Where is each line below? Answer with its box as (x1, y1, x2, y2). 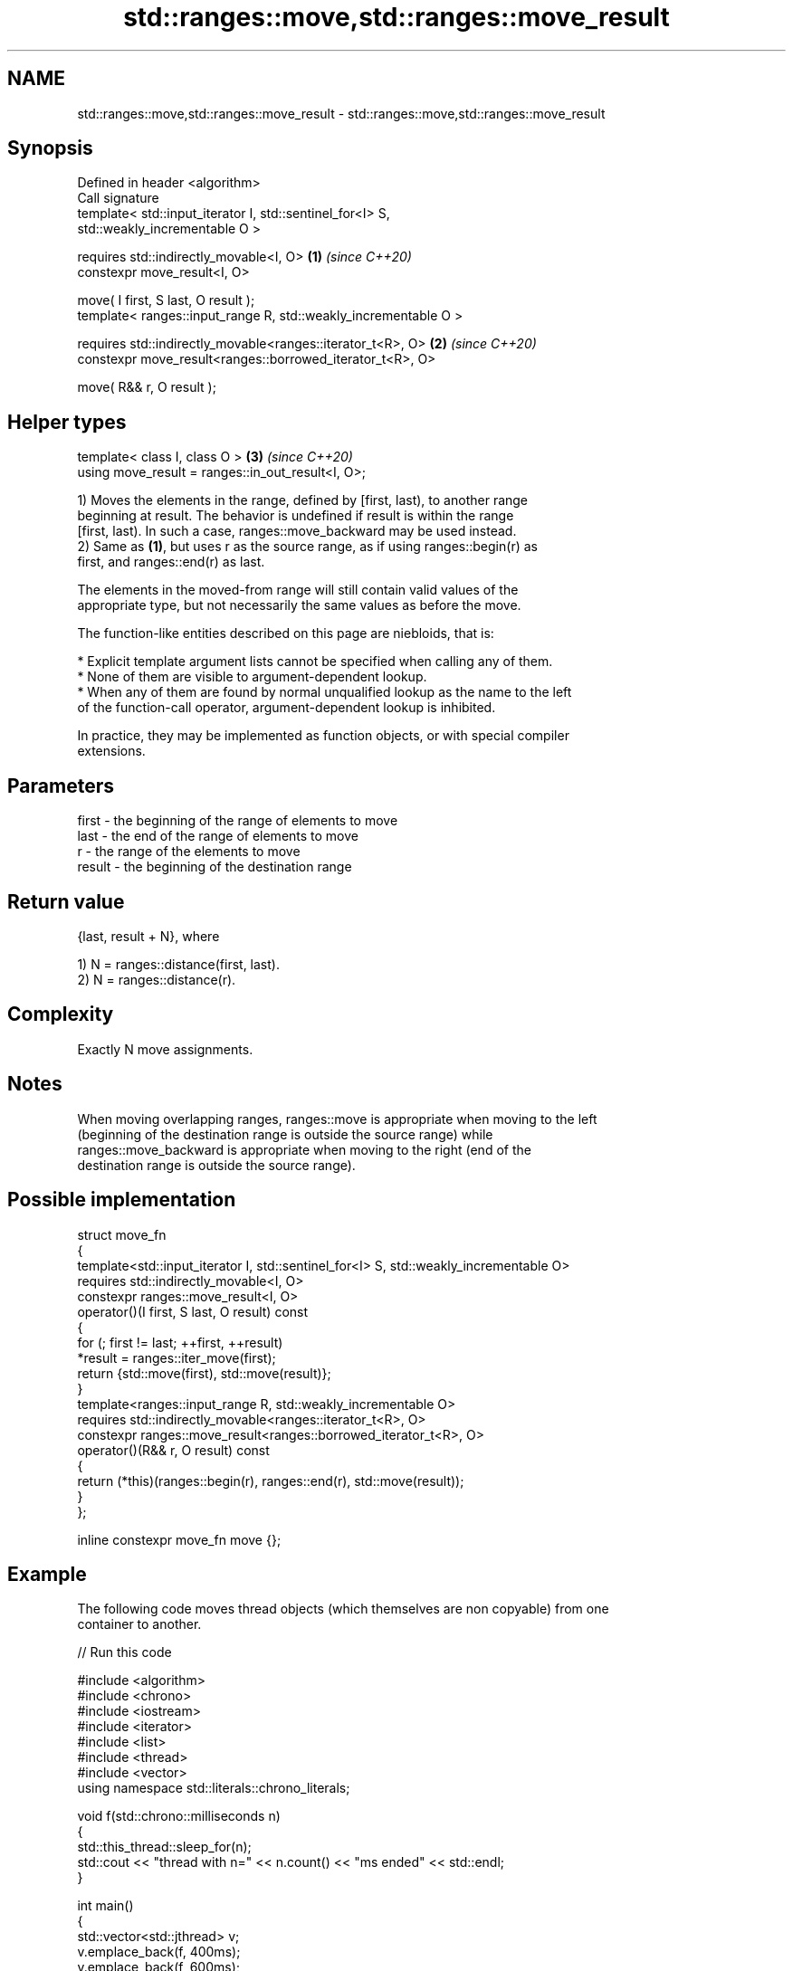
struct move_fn (77, 1226, 167, 1243)
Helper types (7, 410, 127, 433)
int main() (77, 1898, 134, 1914)
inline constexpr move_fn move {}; (77, 1531, 282, 1547)
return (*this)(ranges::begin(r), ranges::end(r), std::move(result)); (77, 1472, 464, 1489)
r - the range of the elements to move (77, 843, 301, 860)
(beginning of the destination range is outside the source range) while (77, 1126, 493, 1142)
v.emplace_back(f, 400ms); (77, 1944, 241, 1960)
